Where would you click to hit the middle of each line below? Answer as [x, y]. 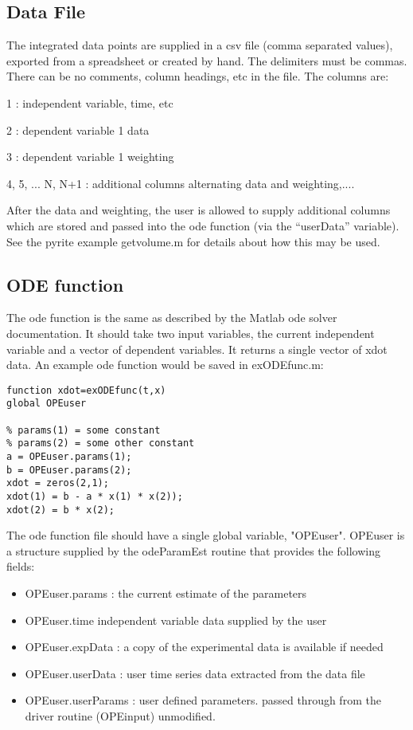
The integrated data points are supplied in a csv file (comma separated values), [200, 45]
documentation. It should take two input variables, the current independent [191, 333]
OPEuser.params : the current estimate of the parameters [166, 593]
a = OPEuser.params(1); [69, 457]
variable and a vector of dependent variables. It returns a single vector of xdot [197, 349]
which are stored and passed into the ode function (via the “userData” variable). [203, 225]
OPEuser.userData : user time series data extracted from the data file [195, 673]
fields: [21, 566]
